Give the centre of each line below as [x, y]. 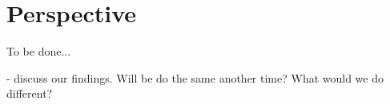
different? [30, 93]
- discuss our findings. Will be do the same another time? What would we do [195, 77]
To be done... [39, 51]
